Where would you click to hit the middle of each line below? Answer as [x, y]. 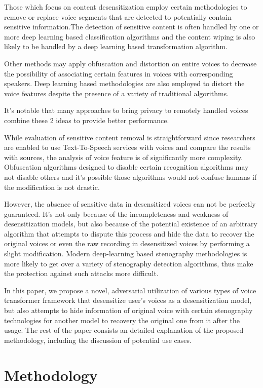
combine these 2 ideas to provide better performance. [87, 120]
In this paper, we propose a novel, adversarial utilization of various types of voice [130, 290]
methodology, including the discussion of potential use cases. [98, 340]
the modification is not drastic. [52, 187]
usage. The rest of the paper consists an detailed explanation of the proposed [124, 330]
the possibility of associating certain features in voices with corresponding [119, 73]
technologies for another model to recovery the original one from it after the [122, 320]
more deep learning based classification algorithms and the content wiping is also [130, 36]
